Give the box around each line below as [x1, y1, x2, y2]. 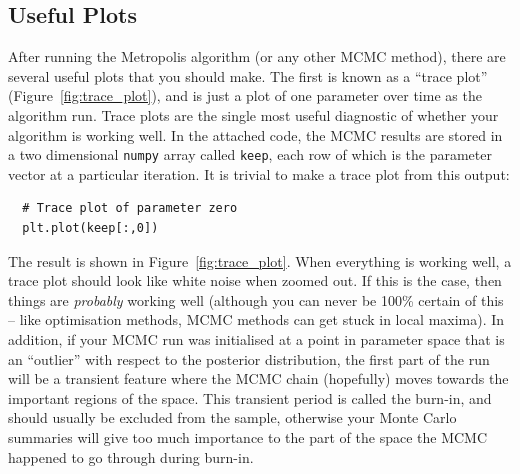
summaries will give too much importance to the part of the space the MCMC [8, 426, 488, 447]
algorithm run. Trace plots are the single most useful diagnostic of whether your [8, 104, 499, 125]
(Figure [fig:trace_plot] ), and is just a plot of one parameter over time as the [8, 85, 482, 106]
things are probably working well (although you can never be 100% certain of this [8, 289, 504, 310]
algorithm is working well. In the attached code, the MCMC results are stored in [8, 124, 503, 145]
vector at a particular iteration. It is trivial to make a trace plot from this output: [8, 163, 510, 184]
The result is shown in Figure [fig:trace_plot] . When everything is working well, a [8, 250, 512, 271]
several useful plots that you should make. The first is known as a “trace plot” [8, 65, 488, 86]
